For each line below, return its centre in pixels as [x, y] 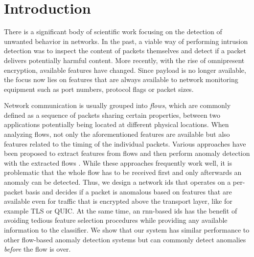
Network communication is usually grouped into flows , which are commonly [117, 105]
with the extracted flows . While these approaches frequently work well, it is [118, 162]
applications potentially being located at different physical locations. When [116, 124]
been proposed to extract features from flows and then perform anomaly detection [127, 153]
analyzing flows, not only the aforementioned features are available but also [117, 134]
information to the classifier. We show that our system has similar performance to [127, 230]
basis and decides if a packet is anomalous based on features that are [128, 191]
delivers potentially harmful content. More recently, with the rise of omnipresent [124, 60]
